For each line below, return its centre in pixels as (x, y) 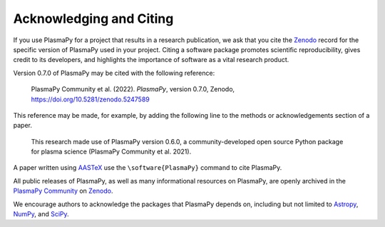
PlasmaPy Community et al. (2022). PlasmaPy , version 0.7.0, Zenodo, (133, 89)
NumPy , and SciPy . (41, 214)
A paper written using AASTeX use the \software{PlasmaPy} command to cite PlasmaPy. (148, 168)
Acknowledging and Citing (93, 19)
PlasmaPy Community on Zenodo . (63, 191)
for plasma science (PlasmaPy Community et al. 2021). (111, 152)
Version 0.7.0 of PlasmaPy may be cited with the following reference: (114, 73)
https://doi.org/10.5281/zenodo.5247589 (90, 99)
